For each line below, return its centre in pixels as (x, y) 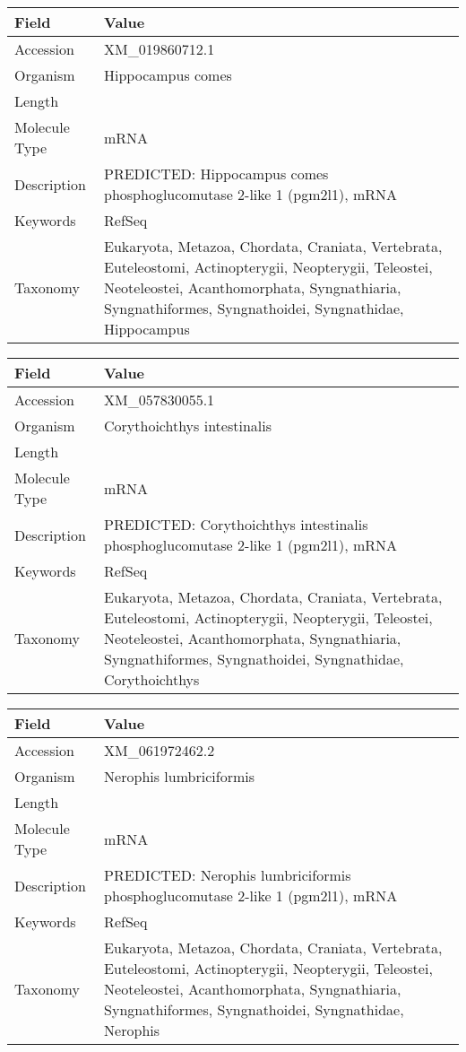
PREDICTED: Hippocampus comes (216, 174)
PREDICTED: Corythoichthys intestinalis (236, 524)
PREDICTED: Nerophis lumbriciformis (228, 875)
